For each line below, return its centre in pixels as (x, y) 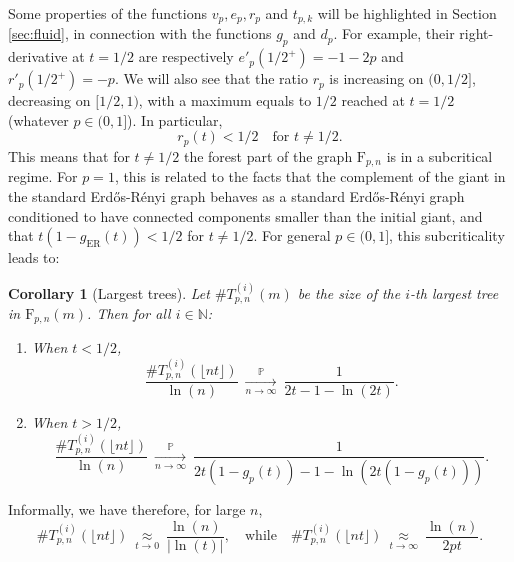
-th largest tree (454, 292)
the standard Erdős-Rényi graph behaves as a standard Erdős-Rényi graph (236, 195)
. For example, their (394, 33)
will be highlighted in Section (407, 13)
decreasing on (49, 100)
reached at (373, 100)
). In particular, (175, 119)
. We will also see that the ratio (211, 78)
